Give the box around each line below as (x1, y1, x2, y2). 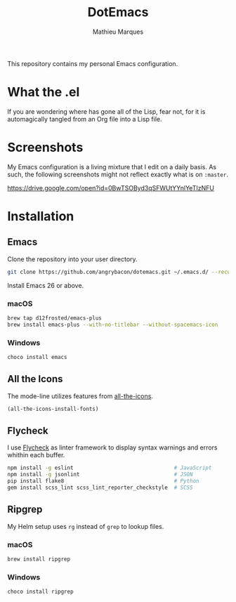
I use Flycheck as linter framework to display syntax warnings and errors (7, 443, 218, 452)
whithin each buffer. (7, 451, 65, 459)
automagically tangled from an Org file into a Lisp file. (7, 114, 162, 123)
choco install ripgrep (7, 588, 74, 596)
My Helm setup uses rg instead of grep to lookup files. (7, 522, 164, 530)
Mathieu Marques (92, 27, 144, 36)
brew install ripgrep (7, 556, 71, 563)
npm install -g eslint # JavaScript (7, 464, 212, 471)
